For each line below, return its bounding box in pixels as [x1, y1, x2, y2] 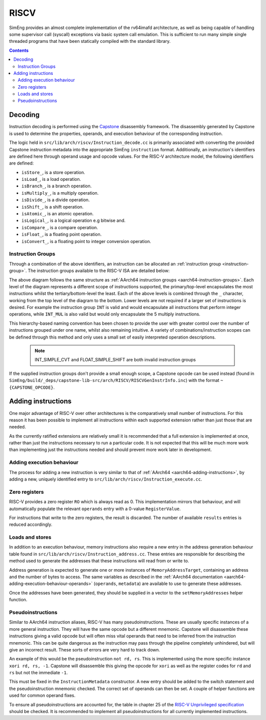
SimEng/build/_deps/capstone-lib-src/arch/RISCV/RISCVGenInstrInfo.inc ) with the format [9, 377, 220, 383]
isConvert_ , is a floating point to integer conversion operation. [21, 238, 151, 244]
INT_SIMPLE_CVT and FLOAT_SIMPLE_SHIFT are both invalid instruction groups [34, 357, 196, 363]
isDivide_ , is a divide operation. [21, 197, 90, 203]
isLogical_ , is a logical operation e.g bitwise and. [21, 217, 126, 224]
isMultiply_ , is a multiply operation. [21, 190, 99, 196]
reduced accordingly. [9, 521, 53, 527]
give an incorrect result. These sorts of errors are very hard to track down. [9, 647, 160, 652]
